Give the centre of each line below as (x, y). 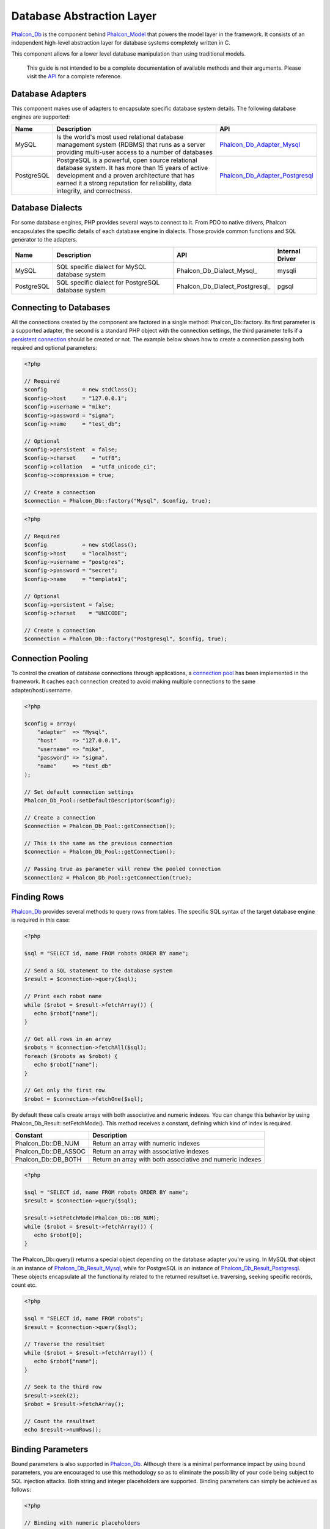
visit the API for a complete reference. (74, 76)
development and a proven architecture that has (125, 176)
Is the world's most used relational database (120, 136)
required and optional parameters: (54, 348)
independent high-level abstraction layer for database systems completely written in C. (121, 42)
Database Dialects (47, 208)
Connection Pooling (50, 658)
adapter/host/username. (42, 690)
